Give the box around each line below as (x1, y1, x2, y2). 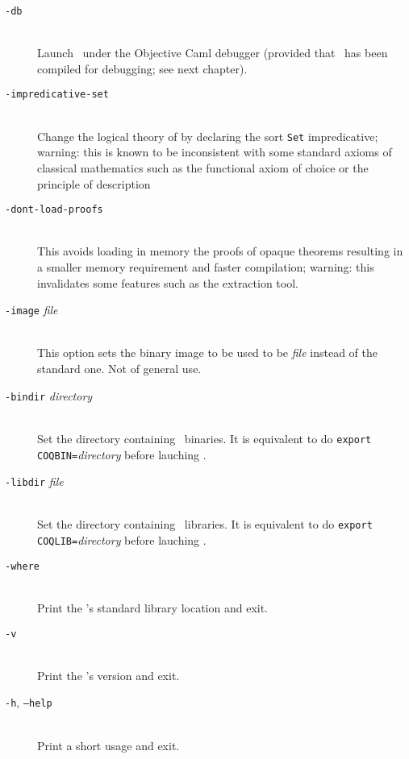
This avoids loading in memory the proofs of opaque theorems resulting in (37, 243, 403, 259)
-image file (5, 301, 58, 318)
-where (5, 560, 40, 572)
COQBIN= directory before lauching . (37, 446, 207, 462)
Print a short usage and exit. (37, 736, 180, 753)
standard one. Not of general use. (37, 360, 202, 376)
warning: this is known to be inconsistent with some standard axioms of (37, 143, 392, 160)
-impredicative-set (5, 89, 109, 101)
